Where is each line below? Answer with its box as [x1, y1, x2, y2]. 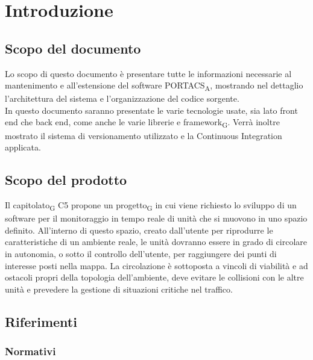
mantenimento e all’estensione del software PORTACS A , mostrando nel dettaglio [5, 79, 303, 93]
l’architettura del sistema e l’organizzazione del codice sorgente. [5, 92, 239, 105]
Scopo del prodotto [5, 170, 127, 189]
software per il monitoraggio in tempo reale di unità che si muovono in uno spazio [5, 212, 308, 225]
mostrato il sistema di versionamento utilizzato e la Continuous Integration [5, 129, 282, 141]
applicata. [5, 141, 41, 154]
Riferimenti [5, 312, 77, 331]
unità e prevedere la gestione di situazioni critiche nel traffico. [5, 282, 233, 295]
